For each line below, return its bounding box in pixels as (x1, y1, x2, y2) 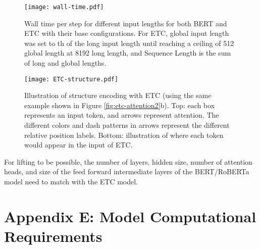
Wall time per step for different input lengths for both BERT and (24, 18, 227, 28)
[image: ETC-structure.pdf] (24, 75, 119, 83)
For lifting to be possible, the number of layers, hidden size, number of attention (4, 156, 252, 167)
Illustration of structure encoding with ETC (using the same (24, 90, 212, 101)
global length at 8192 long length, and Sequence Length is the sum (24, 47, 231, 58)
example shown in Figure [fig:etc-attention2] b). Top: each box (24, 99, 215, 110)
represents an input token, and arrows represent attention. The (24, 110, 219, 120)
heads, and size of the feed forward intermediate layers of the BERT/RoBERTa (4, 166, 249, 177)
